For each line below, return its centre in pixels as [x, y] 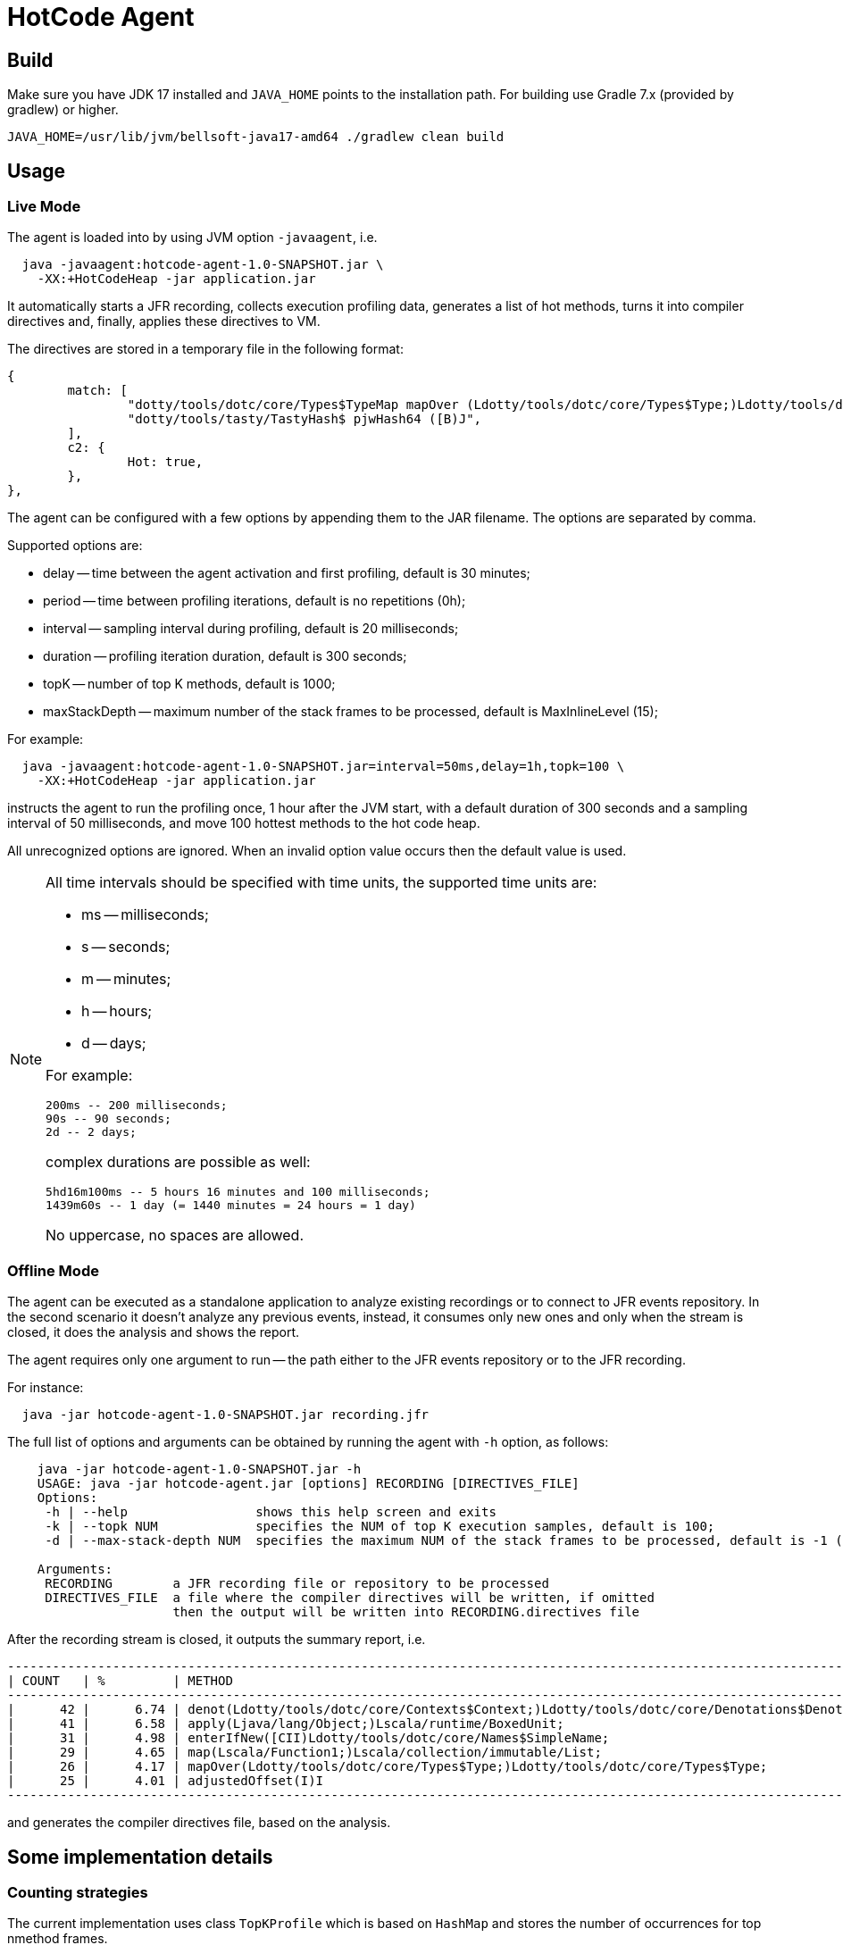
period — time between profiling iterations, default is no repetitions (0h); [255, 601]
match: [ [97, 391]
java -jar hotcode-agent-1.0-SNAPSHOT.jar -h [199, 1469]
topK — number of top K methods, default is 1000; [189, 684]
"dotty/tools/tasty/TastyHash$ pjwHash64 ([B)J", [305, 419]
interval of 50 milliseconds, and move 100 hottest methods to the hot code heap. [244, 823]
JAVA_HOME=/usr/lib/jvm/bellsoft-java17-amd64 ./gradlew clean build [256, 137]
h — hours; [117, 1011]
